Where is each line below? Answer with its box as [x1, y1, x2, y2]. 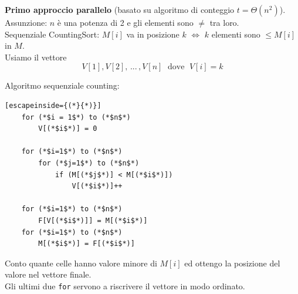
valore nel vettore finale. [5, 268, 92, 281]
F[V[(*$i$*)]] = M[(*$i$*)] [38, 216, 148, 225]
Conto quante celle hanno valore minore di [5, 256, 157, 269]
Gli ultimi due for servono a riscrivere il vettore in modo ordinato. [5, 279, 245, 292]
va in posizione [126, 28, 180, 40]
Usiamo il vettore [5, 50, 67, 63]
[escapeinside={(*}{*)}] [5, 101, 101, 110]
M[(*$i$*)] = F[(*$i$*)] [38, 239, 135, 248]
